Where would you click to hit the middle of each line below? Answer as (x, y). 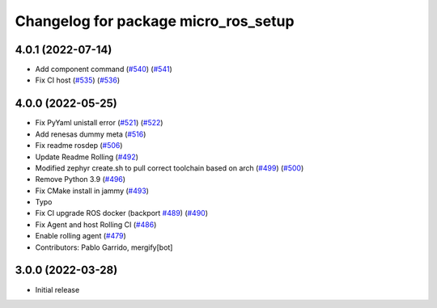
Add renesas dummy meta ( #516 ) (91, 134)
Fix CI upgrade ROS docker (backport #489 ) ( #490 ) (122, 213)
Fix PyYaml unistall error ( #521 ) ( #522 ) (99, 123)
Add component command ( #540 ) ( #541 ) (104, 70)
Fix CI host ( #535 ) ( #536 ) (78, 80)
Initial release (57, 289)
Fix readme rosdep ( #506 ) (79, 146)
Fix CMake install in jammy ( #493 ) (92, 191)
